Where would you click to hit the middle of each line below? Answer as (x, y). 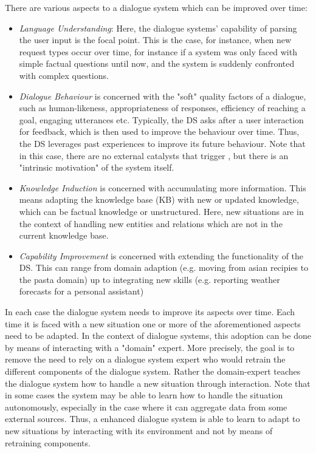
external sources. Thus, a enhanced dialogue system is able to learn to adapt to (153, 419)
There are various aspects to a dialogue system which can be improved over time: (156, 7)
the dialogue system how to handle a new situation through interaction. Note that (158, 383)
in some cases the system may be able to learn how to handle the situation (144, 395)
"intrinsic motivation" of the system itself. (97, 167)
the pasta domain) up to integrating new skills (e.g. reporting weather (149, 279)
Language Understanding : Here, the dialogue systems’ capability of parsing (158, 28)
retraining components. (48, 442)
